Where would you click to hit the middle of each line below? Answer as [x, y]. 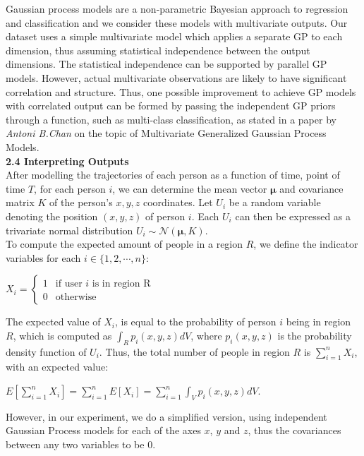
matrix [20, 202]
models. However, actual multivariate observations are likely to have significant [176, 77]
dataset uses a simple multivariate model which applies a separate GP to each [174, 36]
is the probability [315, 335]
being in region [318, 322]
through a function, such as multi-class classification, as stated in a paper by [171, 119]
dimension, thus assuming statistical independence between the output [158, 50]
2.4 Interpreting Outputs [67, 161]
